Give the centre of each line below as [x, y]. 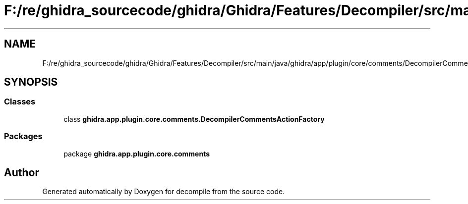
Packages [23, 136]
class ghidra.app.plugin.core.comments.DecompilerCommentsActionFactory [194, 119]
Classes [20, 102]
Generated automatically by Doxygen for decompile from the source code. [164, 192]
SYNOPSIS [31, 82]
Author [22, 172]
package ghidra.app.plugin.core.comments [137, 153]
